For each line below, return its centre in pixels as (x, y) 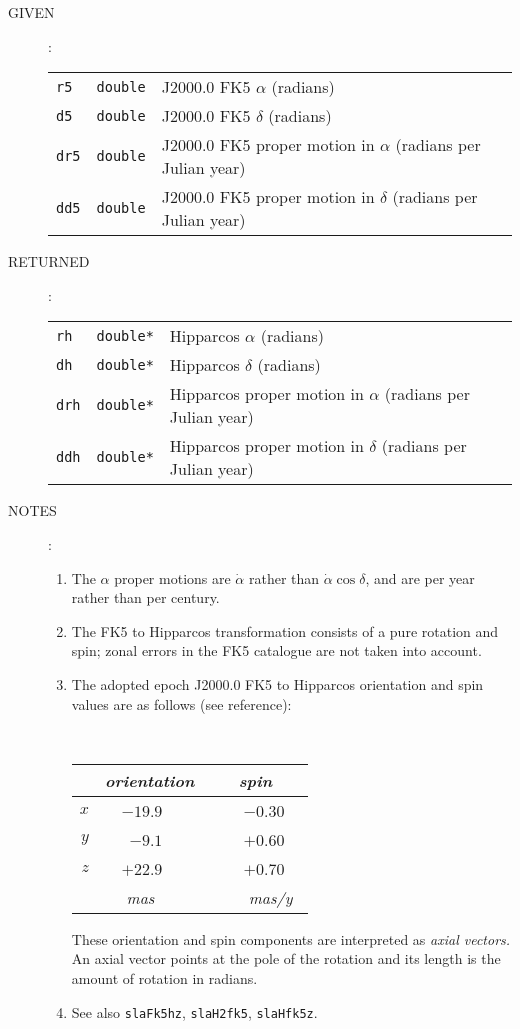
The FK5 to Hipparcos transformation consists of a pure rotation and (285, 630)
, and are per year (420, 577)
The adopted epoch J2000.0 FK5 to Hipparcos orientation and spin (277, 683)
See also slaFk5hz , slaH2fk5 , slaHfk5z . (194, 1011)
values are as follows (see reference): (181, 703)
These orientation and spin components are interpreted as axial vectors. (291, 938)
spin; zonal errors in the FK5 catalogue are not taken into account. (276, 650)
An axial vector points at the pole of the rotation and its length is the (286, 958)
